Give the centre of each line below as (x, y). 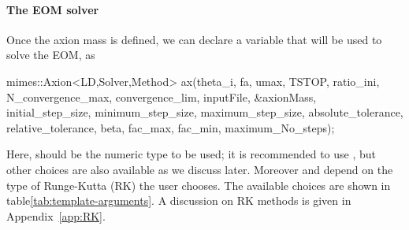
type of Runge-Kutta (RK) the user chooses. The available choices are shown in (199, 185)
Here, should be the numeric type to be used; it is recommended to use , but (191, 154)
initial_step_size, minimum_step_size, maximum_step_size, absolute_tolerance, (205, 112)
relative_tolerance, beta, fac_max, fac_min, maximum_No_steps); (171, 127)
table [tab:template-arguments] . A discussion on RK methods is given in (179, 200)
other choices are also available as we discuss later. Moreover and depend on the (200, 169)
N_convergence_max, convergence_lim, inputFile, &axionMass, (162, 96)
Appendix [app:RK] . (56, 215)
